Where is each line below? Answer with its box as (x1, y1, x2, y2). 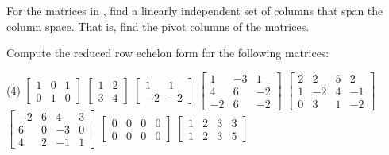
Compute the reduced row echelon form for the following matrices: (6, 45, 329, 61)
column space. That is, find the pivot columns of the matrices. (6, 17, 310, 34)
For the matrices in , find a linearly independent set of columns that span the (6, 2, 383, 18)
